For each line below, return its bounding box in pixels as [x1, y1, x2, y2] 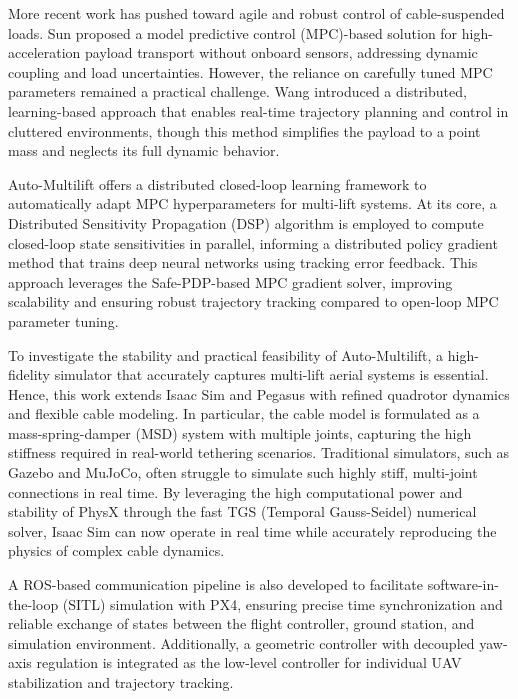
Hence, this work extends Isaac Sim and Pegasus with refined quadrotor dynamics [8, 383, 510, 404]
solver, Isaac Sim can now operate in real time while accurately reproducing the [8, 520, 497, 541]
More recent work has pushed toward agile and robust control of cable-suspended [8, 3, 505, 23]
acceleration [8, 42, 81, 63]
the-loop [8, 593, 59, 614]
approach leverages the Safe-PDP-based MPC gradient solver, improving [8, 271, 453, 292]
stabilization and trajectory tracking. [8, 672, 234, 692]
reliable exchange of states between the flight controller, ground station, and [8, 613, 475, 634]
